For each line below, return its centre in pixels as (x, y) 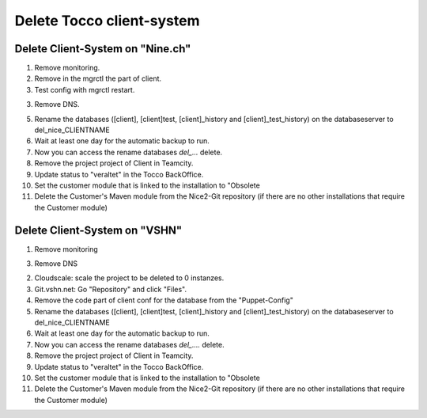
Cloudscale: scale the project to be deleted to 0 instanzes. (129, 278)
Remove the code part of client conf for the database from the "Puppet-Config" (164, 300)
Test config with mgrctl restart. (85, 89)
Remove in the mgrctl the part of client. (98, 78)
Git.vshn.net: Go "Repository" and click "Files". (111, 289)
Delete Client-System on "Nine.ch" (103, 49)
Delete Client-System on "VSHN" (98, 230)
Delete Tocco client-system (107, 21)
